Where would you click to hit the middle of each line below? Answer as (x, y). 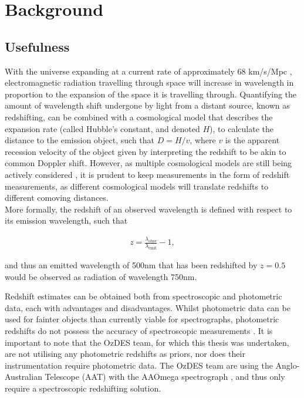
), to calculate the (241, 128)
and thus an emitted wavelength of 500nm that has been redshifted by (131, 264)
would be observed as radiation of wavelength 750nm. (101, 276)
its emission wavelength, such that (66, 220)
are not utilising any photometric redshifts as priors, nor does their (125, 354)
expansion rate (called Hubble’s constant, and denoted (102, 128)
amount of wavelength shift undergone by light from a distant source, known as (147, 105)
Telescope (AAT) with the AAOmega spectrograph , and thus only (165, 377)
